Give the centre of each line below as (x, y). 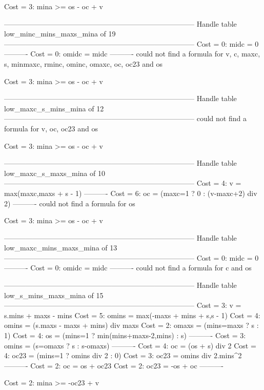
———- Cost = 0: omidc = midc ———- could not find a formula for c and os (128, 268)
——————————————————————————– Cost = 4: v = (123, 183)
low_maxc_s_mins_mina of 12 (54, 108)
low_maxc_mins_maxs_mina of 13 (61, 248)
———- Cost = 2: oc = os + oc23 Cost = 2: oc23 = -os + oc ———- (114, 365)
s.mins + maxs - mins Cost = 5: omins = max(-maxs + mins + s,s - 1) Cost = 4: (132, 315)
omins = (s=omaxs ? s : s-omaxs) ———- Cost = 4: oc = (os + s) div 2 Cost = (130, 345)
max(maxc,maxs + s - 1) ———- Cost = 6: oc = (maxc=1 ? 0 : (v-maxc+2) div (131, 193)
